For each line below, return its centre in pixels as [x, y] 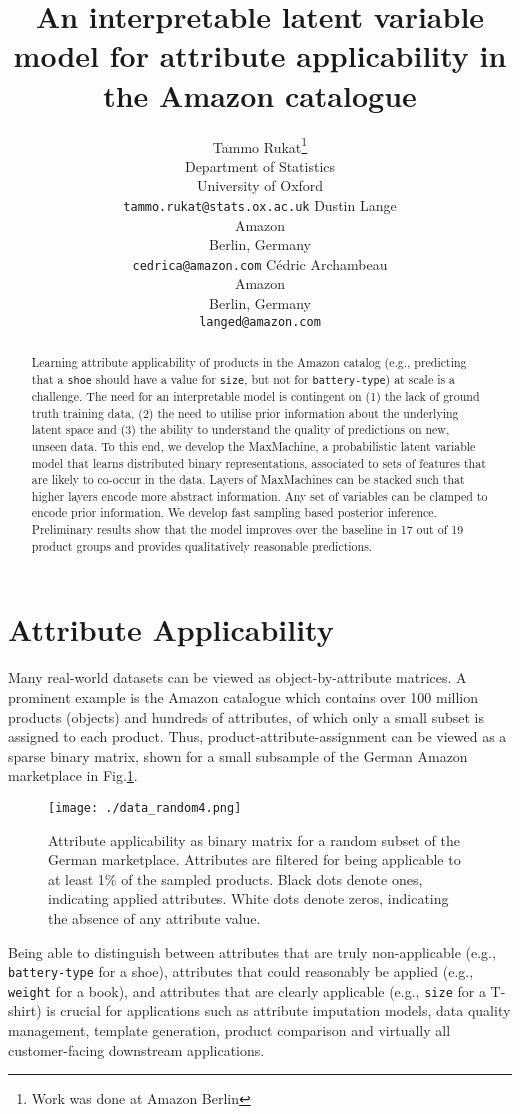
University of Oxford [260, 185]
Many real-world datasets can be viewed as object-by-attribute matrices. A [237, 677]
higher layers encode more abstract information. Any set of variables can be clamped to [259, 495]
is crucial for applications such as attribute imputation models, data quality [278, 1010]
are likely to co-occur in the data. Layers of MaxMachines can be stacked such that [248, 479]
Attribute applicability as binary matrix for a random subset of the [254, 839]
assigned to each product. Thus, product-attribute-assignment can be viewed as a [257, 736]
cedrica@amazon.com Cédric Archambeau [260, 263]
